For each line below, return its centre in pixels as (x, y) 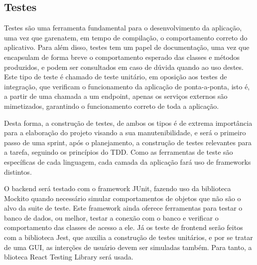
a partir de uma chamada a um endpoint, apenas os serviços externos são (116, 96)
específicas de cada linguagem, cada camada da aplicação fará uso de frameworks (128, 161)
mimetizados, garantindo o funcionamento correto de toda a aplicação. (112, 106)
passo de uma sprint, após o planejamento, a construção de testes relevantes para (128, 142)
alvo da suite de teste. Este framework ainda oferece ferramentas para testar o (123, 208)
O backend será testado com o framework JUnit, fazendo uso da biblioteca (118, 188)
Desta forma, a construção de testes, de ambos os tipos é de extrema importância (128, 123)
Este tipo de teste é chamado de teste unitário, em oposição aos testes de (116, 77)
